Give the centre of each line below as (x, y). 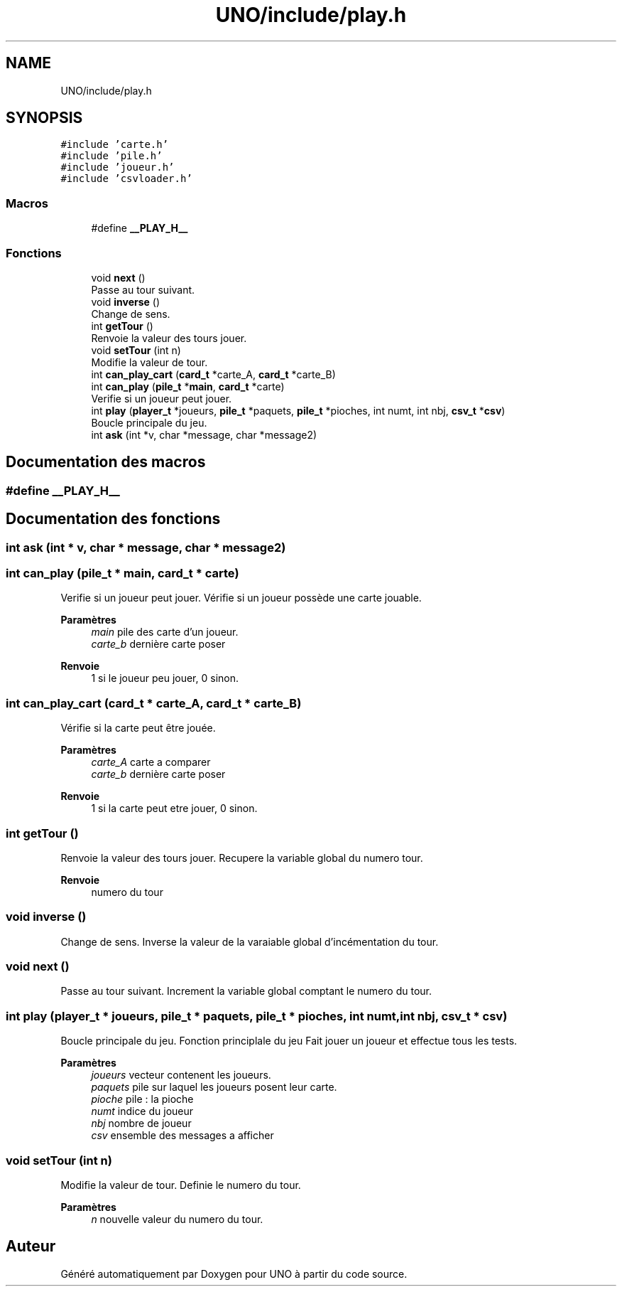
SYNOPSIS (44, 118)
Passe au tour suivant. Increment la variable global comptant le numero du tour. (246, 991)
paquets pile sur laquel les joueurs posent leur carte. (214, 1087)
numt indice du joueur (142, 1111)
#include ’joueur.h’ (118, 167)
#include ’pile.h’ (111, 156)
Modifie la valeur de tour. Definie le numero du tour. (181, 1185)
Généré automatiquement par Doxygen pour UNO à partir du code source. (234, 1274)
